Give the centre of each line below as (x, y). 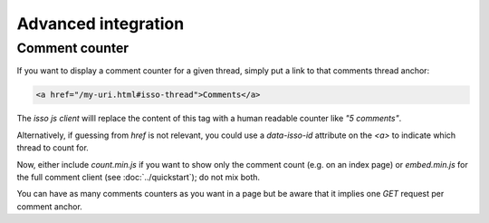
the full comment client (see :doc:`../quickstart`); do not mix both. (139, 177)
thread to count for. (53, 148)
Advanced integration (101, 24)
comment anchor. (50, 206)
